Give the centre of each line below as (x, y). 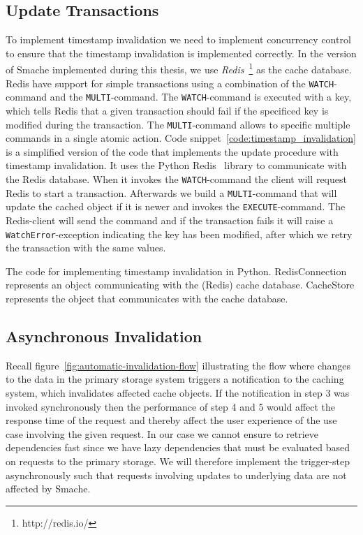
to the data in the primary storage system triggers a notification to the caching (175, 379)
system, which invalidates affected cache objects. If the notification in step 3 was (178, 392)
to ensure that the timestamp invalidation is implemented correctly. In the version (181, 53)
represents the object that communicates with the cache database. (147, 298)
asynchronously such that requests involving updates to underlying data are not (176, 475)
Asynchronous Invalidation (104, 336)
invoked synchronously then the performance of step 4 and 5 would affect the (171, 406)
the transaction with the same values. (86, 248)
